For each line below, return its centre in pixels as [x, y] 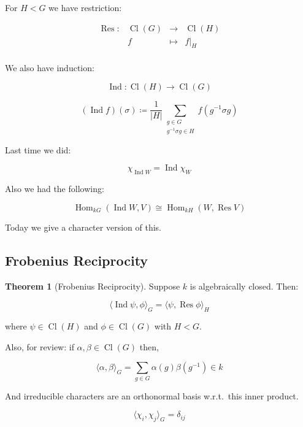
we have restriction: [85, 7]
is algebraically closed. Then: [244, 286]
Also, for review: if [40, 346]
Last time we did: [38, 149]
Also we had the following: [55, 189]
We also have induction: [50, 68]
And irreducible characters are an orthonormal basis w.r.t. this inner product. [152, 395]
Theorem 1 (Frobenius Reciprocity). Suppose [93, 286]
